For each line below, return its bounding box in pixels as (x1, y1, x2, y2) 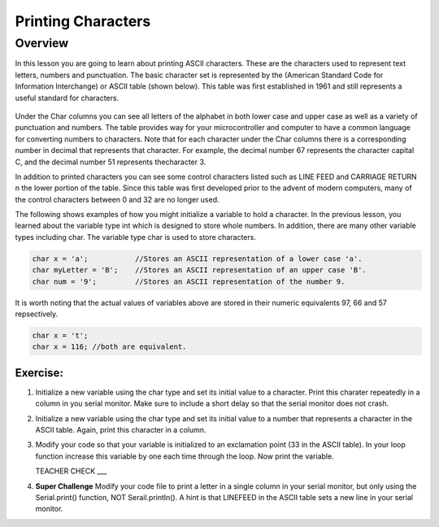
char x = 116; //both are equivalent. (32, 342, 187, 351)
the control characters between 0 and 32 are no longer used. (15, 194, 219, 204)
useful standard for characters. (15, 93, 120, 102)
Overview (15, 36, 69, 50)
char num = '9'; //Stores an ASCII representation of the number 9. (32, 277, 346, 286)
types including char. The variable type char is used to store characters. (15, 232, 256, 242)
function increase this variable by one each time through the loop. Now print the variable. (35, 451, 334, 461)
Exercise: (15, 366, 64, 380)
